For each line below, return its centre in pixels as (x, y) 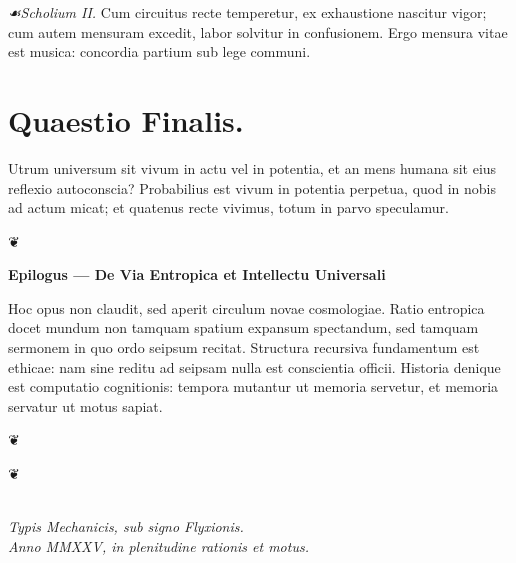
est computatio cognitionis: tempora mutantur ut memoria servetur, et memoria (253, 386)
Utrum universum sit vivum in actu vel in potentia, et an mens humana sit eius (252, 167)
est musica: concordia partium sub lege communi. (159, 51)
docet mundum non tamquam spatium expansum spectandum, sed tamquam (243, 327)
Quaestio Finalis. (126, 119)
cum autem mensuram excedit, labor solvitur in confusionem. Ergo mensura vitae (258, 31)
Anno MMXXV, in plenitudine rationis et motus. (158, 545)
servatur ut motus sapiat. (85, 405)
